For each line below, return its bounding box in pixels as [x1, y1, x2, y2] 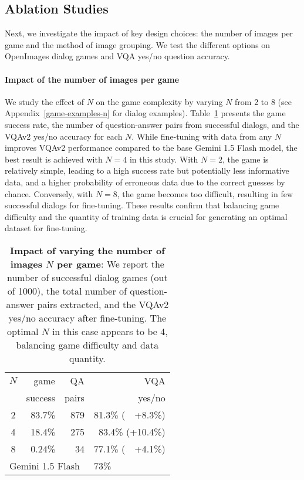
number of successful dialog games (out [6, 270, 168, 284]
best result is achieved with [5, 153, 103, 165]
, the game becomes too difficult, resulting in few [117, 187, 293, 200]
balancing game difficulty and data [16, 337, 159, 351]
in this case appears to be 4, [52, 324, 168, 338]
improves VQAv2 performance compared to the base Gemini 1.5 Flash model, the [5, 141, 298, 154]
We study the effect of [5, 95, 85, 107]
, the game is [222, 153, 269, 165]
